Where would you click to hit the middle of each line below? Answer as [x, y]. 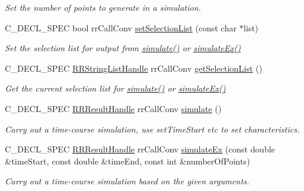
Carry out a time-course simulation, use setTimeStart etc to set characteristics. [152, 129]
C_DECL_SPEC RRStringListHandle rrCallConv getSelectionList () [134, 68]
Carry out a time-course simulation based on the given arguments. [127, 181]
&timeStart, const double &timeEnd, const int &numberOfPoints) [128, 161]
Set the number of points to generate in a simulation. [103, 7]
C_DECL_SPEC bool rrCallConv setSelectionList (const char [121, 27]
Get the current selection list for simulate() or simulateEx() [115, 88]
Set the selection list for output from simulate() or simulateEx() [123, 48]
